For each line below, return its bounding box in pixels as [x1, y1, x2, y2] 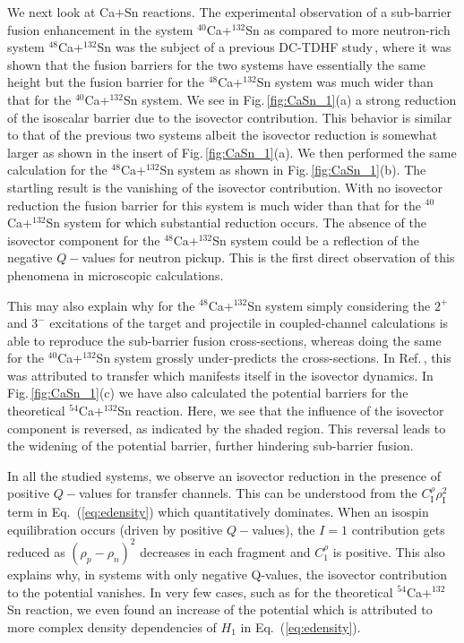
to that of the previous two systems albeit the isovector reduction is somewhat [7, 125, 438, 144]
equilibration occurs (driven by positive [7, 519, 223, 538]
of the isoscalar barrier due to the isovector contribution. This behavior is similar [7, 107, 452, 126]
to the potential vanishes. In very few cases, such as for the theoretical [7, 582, 393, 601]
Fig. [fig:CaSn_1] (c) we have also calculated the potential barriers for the [7, 383, 408, 402]
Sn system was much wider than [256, 73, 434, 91]
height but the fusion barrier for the [7, 73, 204, 91]
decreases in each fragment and [140, 542, 311, 561]
